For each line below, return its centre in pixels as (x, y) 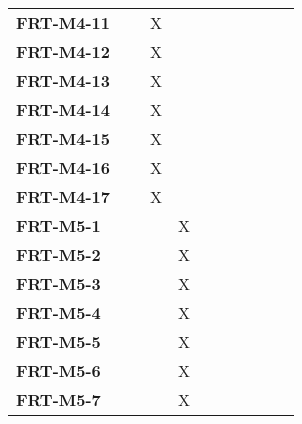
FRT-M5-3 (58, 283)
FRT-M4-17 (63, 196)
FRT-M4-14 (63, 109)
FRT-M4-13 (63, 80)
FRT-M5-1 (58, 225)
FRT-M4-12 (63, 51)
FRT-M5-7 (58, 399)
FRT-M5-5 (58, 341)
